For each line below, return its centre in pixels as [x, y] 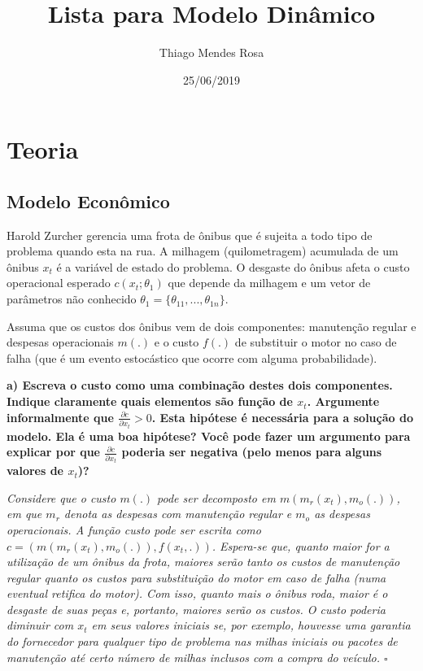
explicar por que [53, 452]
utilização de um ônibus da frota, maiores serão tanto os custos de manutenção [203, 562]
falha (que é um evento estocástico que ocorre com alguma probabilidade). [192, 357]
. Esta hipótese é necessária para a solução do [282, 417]
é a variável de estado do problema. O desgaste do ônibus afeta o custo [233, 266]
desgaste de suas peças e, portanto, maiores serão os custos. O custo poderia [196, 609]
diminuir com [40, 625]
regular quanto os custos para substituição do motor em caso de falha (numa [196, 577]
